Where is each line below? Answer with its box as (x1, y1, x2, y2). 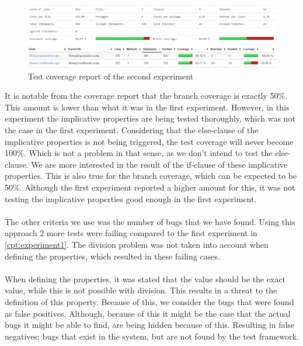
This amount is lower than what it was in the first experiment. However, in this (5, 101, 290, 113)
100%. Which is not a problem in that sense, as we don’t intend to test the (5, 147, 273, 159)
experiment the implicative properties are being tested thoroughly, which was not (5, 112, 295, 124)
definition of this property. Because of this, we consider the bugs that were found (5, 295, 294, 307)
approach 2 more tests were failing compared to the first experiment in (5, 227, 257, 239)
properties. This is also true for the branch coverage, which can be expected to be (5, 169, 297, 182)
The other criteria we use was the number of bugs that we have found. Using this (5, 215, 295, 227)
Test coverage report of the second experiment (28, 70, 193, 82)
